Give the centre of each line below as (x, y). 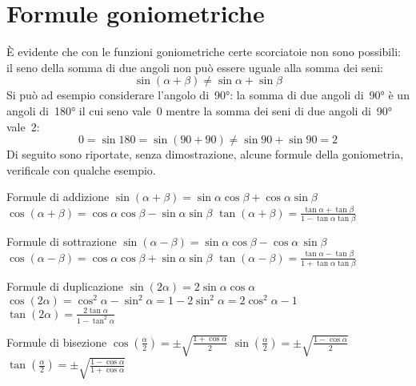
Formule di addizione (58, 197)
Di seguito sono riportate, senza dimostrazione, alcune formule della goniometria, (205, 154)
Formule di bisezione (57, 342)
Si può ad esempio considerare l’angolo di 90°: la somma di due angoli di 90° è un (208, 95)
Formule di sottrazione (62, 241)
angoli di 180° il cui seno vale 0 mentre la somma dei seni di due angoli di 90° (200, 110)
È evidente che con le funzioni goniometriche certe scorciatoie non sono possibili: (204, 52)
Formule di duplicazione (65, 286)
